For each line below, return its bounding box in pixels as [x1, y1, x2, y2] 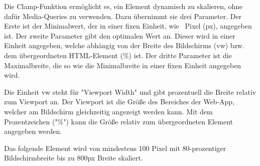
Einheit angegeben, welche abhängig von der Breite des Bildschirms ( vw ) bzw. [4, 40, 244, 51]
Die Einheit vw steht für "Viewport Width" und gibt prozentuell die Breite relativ [4, 86, 256, 97]
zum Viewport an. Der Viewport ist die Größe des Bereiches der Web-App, [4, 96, 235, 107]
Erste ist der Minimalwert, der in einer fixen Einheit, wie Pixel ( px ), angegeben [4, 21, 252, 31]
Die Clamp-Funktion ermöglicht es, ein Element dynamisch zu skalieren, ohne [4, 1, 243, 11]
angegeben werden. [4, 126, 62, 136]
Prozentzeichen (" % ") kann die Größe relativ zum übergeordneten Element [4, 116, 233, 126]
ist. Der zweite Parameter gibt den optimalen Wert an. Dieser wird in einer [4, 30, 235, 41]
